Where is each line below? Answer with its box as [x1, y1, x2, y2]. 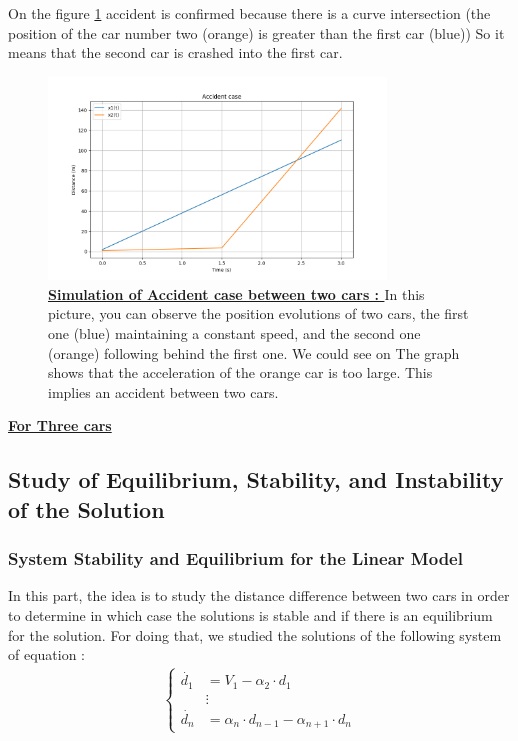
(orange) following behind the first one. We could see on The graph [48, 342, 460, 363]
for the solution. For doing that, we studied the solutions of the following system [8, 624, 502, 645]
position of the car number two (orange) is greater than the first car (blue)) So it [8, 22, 505, 43]
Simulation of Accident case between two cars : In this [48, 283, 425, 304]
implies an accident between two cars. [48, 381, 279, 402]
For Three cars [8, 415, 112, 436]
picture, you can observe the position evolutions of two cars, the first [48, 303, 469, 324]
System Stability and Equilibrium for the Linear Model [8, 546, 463, 571]
